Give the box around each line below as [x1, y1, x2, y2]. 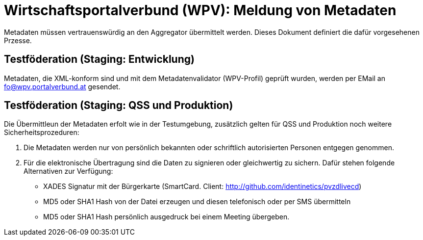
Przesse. [4, 36, 32, 45]
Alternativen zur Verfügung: [24, 167, 113, 176]
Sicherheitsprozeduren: [4, 128, 79, 137]
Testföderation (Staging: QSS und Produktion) [4, 99, 233, 112]
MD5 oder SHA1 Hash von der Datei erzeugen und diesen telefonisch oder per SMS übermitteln [43, 197, 351, 206]
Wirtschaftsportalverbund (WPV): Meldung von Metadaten [4, 2, 397, 19]
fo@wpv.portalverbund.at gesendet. [4, 82, 121, 91]
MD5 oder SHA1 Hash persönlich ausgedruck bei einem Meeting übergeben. [43, 213, 290, 221]
